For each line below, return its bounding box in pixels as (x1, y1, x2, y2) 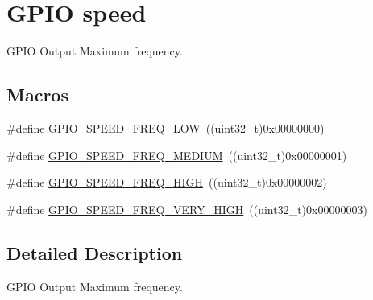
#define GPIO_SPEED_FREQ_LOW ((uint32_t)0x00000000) (6, 119, 325, 136)
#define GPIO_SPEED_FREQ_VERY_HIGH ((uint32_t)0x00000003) (6, 200, 367, 217)
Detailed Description (6, 240, 183, 265)
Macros (6, 82, 68, 107)
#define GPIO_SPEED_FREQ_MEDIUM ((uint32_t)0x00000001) (6, 146, 347, 163)
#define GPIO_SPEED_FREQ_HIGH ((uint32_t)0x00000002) (6, 174, 327, 191)
